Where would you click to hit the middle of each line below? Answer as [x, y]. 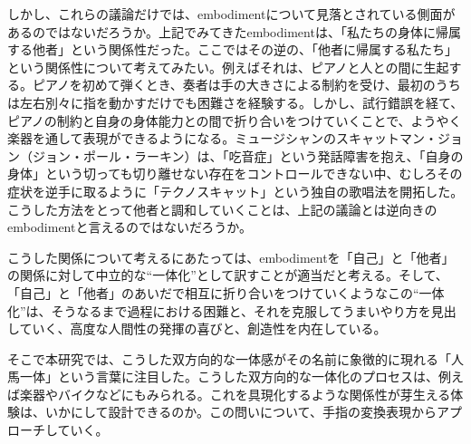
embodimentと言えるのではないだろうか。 [130, 227]
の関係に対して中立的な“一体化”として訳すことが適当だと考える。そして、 [228, 275]
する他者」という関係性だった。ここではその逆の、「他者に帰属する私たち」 [232, 49]
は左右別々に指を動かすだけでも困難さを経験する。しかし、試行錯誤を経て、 [235, 102]
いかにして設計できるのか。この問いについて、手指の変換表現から [240, 412]
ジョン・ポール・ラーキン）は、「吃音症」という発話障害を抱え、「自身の [248, 155]
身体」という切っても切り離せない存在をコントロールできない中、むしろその [235, 174]
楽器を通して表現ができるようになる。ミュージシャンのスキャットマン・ [223, 138]
